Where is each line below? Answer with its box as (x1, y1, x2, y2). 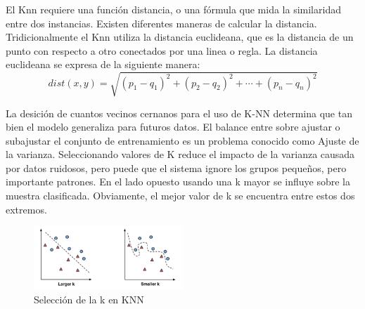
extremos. (6, 202, 47, 216)
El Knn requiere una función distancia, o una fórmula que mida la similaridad (6, 2, 341, 16)
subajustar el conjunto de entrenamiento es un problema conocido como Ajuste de (6, 133, 359, 147)
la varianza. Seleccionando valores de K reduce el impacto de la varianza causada (6, 147, 355, 162)
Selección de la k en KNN (34, 291, 144, 306)
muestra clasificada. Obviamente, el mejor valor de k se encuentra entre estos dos (6, 188, 355, 203)
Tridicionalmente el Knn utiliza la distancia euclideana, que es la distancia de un (6, 29, 354, 44)
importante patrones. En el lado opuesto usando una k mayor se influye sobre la (6, 174, 350, 189)
